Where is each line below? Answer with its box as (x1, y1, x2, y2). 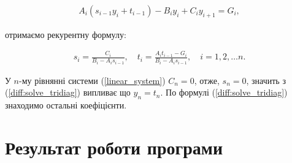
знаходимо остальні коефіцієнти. (5, 99, 127, 112)
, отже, (194, 74, 220, 86)
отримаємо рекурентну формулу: (5, 28, 126, 40)
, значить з (246, 74, 286, 86)
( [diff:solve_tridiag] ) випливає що (5, 86, 131, 99)
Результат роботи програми (5, 135, 223, 160)
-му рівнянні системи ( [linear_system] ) (18, 74, 166, 86)
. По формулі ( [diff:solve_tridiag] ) (160, 86, 288, 99)
